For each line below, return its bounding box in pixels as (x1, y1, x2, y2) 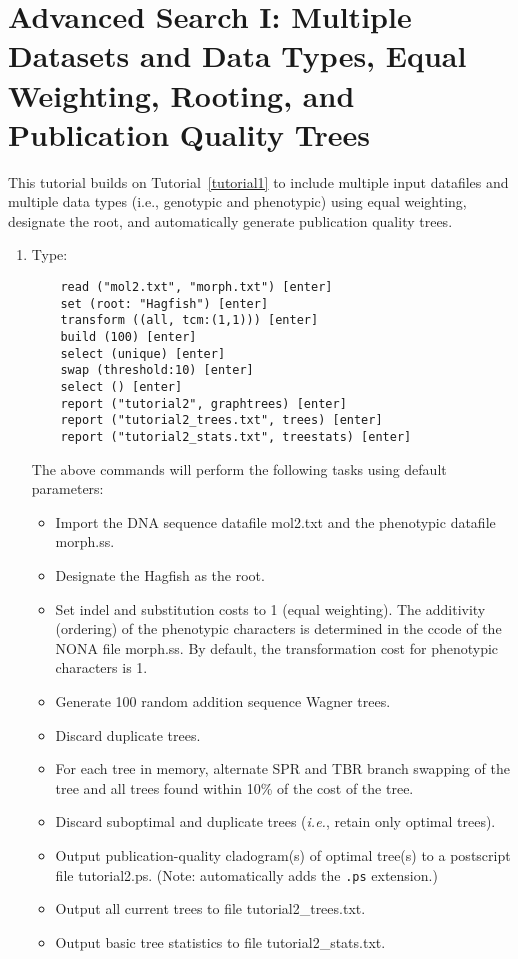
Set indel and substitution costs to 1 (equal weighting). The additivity (55, 598, 486, 619)
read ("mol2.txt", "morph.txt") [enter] (60, 280, 333, 295)
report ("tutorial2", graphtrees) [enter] (60, 396, 347, 411)
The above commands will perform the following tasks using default (31, 458, 447, 479)
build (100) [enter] (60, 330, 197, 345)
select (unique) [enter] (60, 346, 226, 361)
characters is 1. (55, 657, 148, 678)
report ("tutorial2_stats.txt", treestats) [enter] (60, 429, 412, 444)
